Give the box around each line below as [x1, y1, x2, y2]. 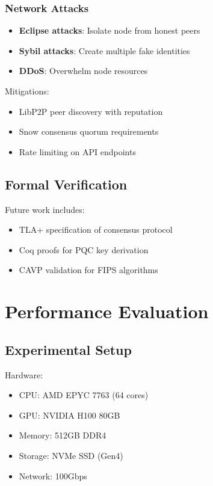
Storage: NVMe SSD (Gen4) [19, 449, 123, 461]
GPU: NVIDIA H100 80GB [19, 408, 120, 421]
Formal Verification [5, 174, 128, 193]
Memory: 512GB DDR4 [19, 429, 106, 441]
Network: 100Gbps [19, 469, 87, 482]
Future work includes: [5, 203, 85, 215]
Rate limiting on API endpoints [19, 145, 136, 158]
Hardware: [5, 368, 43, 381]
